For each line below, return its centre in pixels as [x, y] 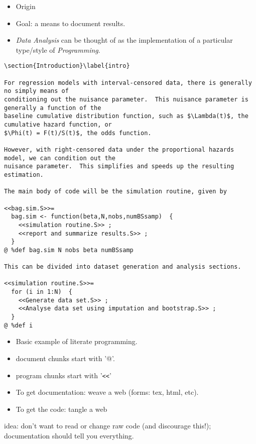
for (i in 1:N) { [42, 292]
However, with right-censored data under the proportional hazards [119, 149]
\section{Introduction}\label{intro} [67, 66]
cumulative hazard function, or [58, 124]
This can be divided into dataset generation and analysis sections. [123, 267]
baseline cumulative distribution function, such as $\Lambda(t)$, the [126, 116]
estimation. [24, 175]
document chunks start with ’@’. [65, 358]
